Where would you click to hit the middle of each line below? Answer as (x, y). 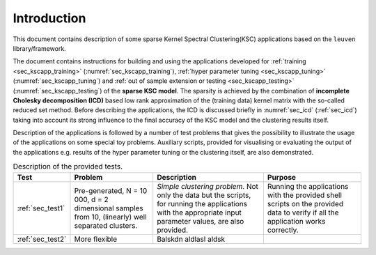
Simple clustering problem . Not (208, 186)
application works (296, 221)
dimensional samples (109, 208)
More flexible (96, 239)
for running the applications (202, 203)
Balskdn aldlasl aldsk (191, 239)
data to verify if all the (303, 212)
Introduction (49, 18)
